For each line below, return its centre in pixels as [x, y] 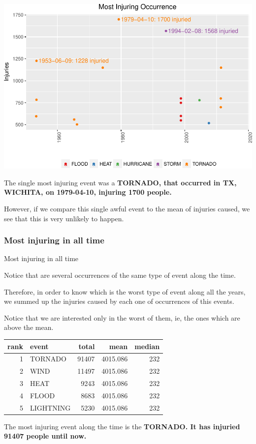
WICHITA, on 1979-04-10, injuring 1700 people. [88, 192]
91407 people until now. [45, 436]
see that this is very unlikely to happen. [64, 218]
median [147, 346]
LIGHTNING [50, 407]
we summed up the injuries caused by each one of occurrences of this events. [119, 301]
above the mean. [29, 327]
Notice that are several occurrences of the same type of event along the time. [120, 275]
